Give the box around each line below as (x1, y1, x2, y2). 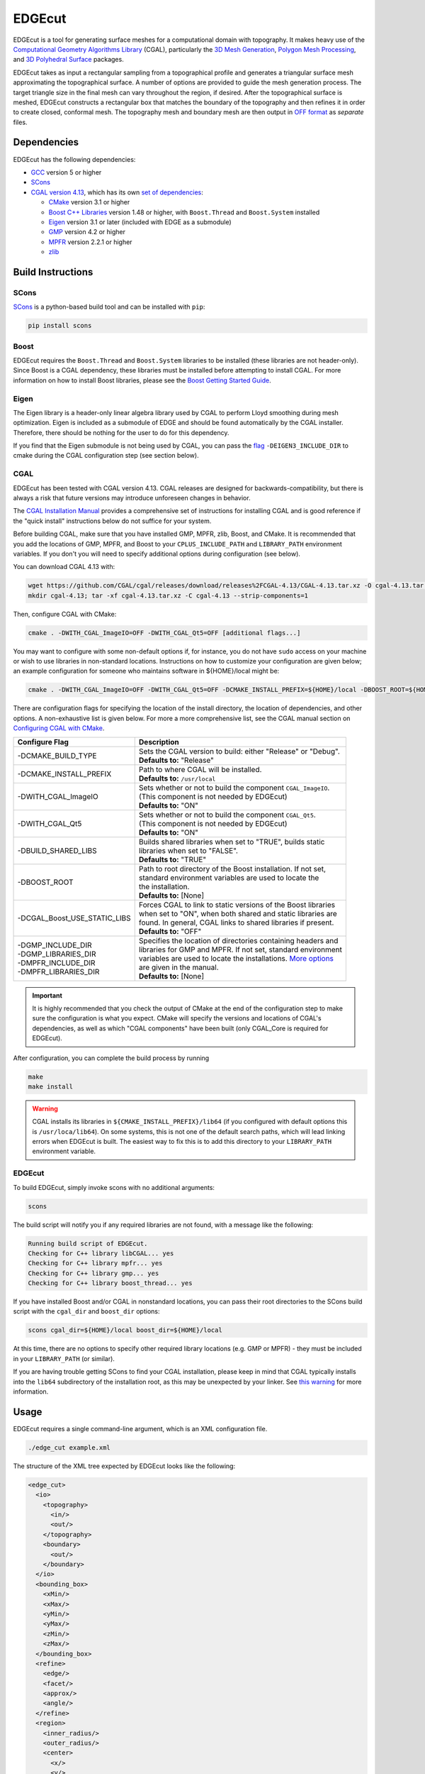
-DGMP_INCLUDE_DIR (17, 940, 92, 950)
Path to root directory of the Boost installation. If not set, (138, 864, 326, 874)
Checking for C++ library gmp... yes (28, 1269, 159, 1277)
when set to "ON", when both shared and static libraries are (138, 908, 338, 918)
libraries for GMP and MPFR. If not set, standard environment (138, 944, 343, 954)
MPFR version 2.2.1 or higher (48, 238, 132, 246)
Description (138, 737, 180, 746)
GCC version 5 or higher (30, 167, 102, 177)
